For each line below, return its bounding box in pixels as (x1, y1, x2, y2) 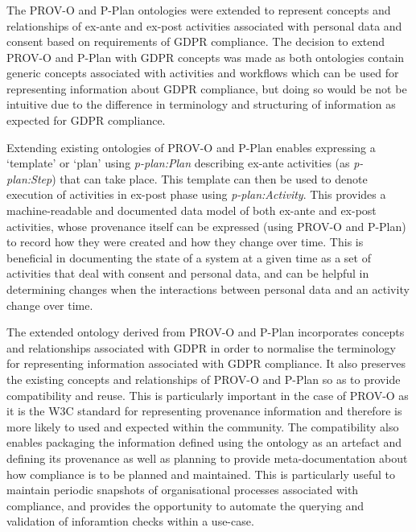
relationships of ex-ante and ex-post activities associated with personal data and (6, 17, 402, 34)
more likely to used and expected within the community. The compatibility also (6, 418, 399, 435)
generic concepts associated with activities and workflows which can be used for (6, 64, 399, 81)
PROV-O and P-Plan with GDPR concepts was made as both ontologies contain (6, 48, 405, 65)
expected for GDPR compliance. (6, 112, 166, 129)
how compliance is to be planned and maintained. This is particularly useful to (6, 465, 396, 482)
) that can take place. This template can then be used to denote (51, 170, 368, 187)
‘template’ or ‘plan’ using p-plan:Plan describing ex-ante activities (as (6, 155, 350, 171)
